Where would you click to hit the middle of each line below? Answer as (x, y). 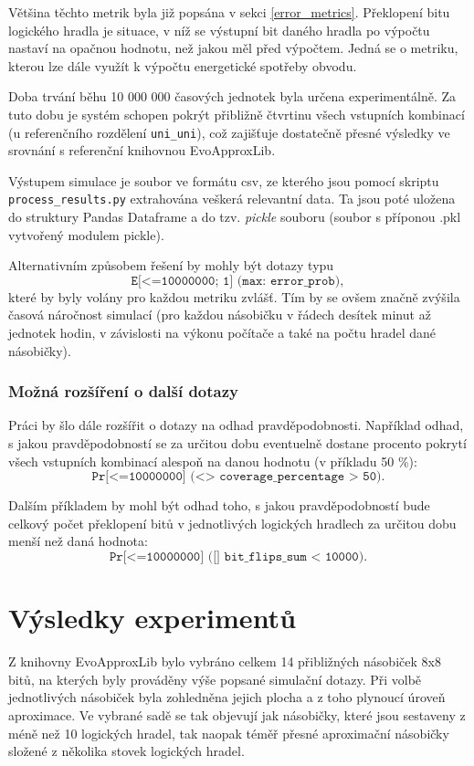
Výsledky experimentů (153, 618)
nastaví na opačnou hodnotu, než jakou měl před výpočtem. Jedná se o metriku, (233, 48)
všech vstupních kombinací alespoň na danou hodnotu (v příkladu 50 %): (213, 461)
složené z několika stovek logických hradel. (126, 751)
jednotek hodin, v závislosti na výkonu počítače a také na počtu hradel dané (222, 333)
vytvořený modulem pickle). (86, 234)
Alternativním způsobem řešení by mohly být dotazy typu (171, 265)
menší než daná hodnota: (78, 541)
